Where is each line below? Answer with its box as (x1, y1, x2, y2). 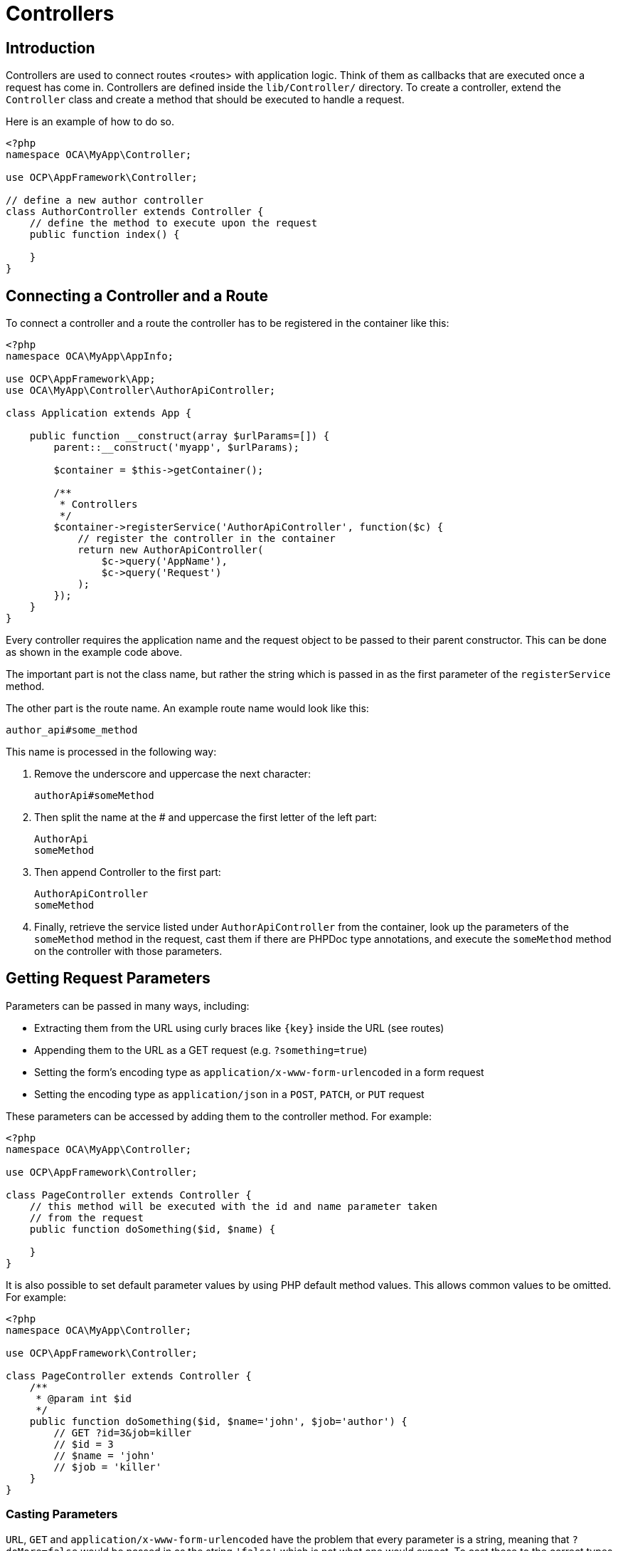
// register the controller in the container (78, 533, 336, 545)
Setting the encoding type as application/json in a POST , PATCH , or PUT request (34, 1087, 425, 1100)
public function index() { (29, 229, 180, 241)
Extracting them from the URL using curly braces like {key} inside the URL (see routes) (34, 1021, 444, 1034)
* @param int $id (36, 1392, 132, 1404)
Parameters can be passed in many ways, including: (6, 999, 250, 1012)
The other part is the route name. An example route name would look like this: (6, 702, 369, 715)
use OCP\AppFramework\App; (6, 373, 156, 385)
